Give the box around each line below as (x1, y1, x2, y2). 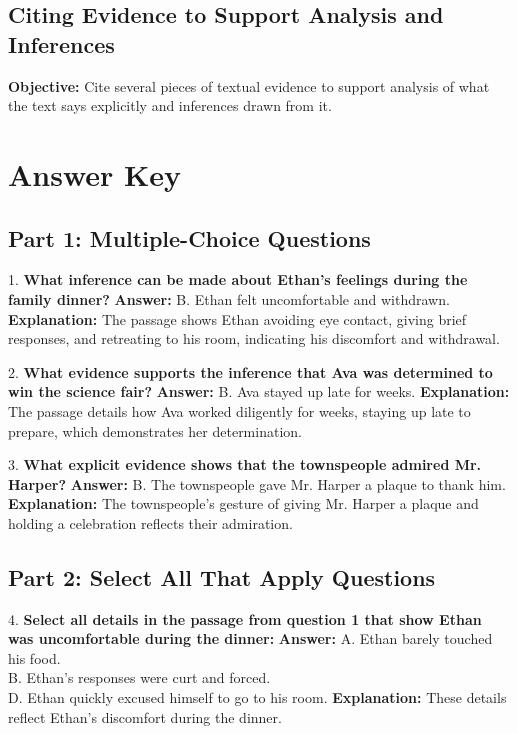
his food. (8, 647, 61, 668)
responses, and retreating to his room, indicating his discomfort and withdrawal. (8, 328, 500, 349)
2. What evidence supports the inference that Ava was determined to (8, 361, 493, 382)
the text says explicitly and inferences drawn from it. (8, 95, 332, 116)
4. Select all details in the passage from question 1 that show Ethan (8, 608, 482, 629)
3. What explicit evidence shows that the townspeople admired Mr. (8, 454, 482, 475)
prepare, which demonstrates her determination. (8, 420, 302, 441)
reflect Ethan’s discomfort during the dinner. (8, 706, 282, 727)
